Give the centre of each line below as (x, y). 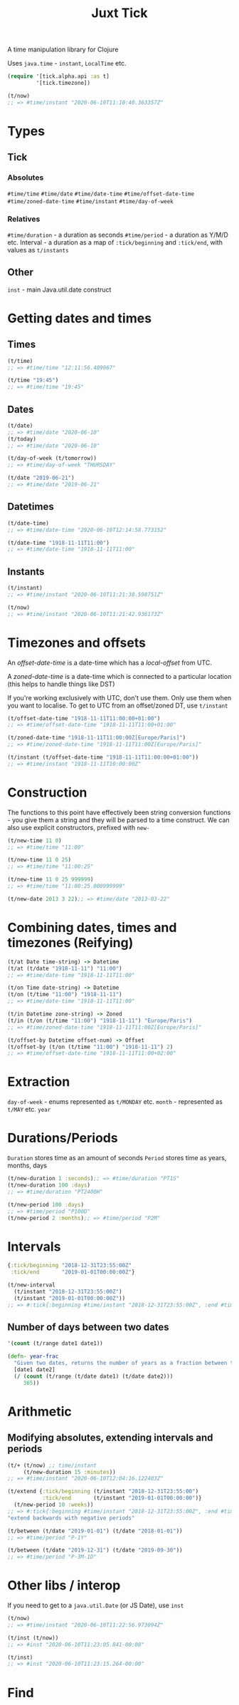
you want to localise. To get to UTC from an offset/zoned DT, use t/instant (118, 705)
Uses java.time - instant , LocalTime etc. (67, 63)
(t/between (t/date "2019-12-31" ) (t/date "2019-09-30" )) (95, 1550)
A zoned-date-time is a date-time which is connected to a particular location (119, 676)
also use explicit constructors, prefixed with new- (79, 827)
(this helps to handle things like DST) (61, 684)
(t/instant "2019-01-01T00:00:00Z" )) (70, 1298)
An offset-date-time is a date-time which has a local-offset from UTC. (110, 662)
